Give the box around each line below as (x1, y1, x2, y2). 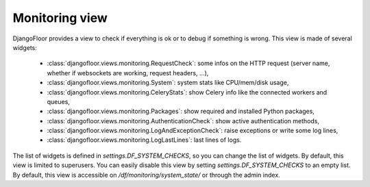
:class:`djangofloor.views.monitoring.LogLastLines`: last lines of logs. (47, 136, 242, 144)
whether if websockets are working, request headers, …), (47, 68, 209, 77)
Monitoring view (12, 10, 108, 25)
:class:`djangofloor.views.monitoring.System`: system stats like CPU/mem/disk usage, (47, 79, 289, 87)
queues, (47, 97, 70, 105)
